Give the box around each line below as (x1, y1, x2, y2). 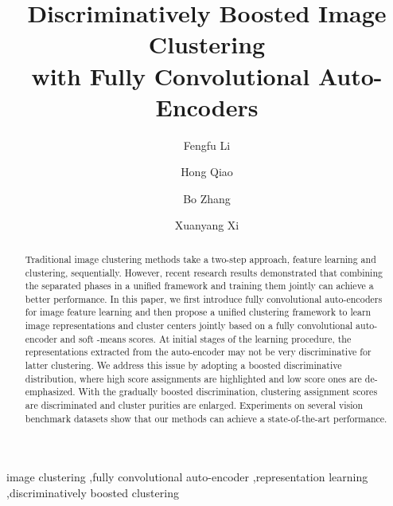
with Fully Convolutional (31, 59, 310, 92)
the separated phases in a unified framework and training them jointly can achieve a (25, 279, 374, 292)
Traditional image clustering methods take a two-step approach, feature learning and (25, 252, 376, 265)
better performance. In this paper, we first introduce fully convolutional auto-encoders (25, 292, 383, 305)
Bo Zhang (183, 190, 231, 206)
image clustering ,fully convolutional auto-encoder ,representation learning (6, 469, 368, 485)
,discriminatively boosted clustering (6, 484, 179, 500)
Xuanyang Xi (174, 217, 239, 233)
